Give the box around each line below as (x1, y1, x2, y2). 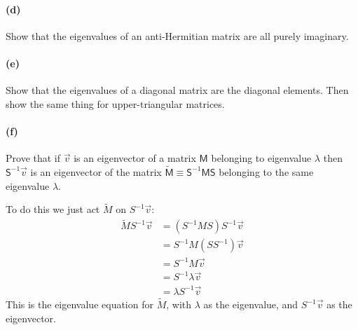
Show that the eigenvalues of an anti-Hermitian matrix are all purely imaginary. (6, 28, 349, 43)
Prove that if (6, 151, 61, 165)
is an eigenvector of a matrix (74, 151, 196, 165)
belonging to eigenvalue (211, 151, 312, 165)
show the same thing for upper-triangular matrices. (6, 96, 225, 111)
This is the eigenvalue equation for (6, 297, 153, 312)
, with (166, 297, 192, 312)
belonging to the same (219, 164, 314, 179)
